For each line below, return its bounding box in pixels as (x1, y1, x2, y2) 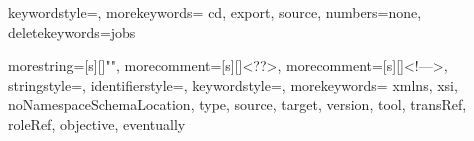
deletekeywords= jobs (8, 21, 136, 42)
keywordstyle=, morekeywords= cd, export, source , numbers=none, (8, 2, 422, 22)
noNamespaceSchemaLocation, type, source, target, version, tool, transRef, (8, 94, 467, 115)
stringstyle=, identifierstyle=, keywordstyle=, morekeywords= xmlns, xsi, (8, 74, 458, 95)
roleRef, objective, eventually (8, 113, 186, 134)
